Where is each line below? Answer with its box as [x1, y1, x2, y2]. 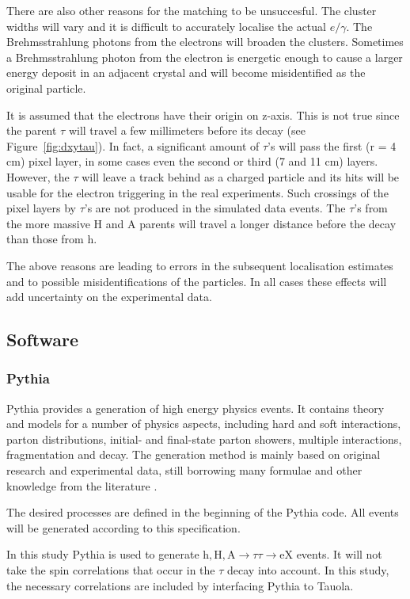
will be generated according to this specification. [6, 519, 241, 536]
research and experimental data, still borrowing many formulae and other [6, 462, 363, 479]
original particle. [6, 79, 86, 96]
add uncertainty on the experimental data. [6, 288, 212, 305]
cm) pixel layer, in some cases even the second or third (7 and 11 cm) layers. [6, 153, 378, 170]
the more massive [6, 215, 90, 231]
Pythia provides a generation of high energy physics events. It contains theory [6, 399, 385, 416]
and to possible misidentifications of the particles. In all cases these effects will [6, 273, 387, 289]
